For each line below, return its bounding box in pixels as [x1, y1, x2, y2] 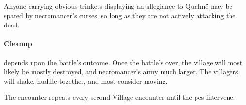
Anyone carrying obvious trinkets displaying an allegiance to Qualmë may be [4, 1, 232, 11]
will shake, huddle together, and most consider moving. [4, 76, 168, 86]
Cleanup [4, 39, 32, 49]
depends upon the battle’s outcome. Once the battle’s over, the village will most [4, 57, 243, 67]
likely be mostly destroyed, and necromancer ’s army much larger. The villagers [4, 66, 238, 77]
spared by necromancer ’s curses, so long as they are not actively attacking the [4, 10, 236, 20]
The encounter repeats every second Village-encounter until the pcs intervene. [4, 92, 235, 102]
